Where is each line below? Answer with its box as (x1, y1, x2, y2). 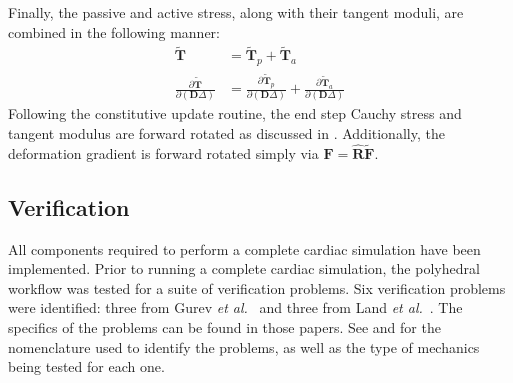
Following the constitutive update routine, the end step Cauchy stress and (8, 103, 462, 124)
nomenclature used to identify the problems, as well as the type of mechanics (8, 336, 480, 357)
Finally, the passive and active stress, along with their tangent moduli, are (8, 2, 464, 22)
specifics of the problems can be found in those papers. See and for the (8, 317, 441, 338)
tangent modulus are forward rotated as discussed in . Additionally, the (8, 123, 445, 144)
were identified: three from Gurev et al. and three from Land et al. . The (8, 297, 463, 318)
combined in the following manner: (8, 21, 221, 42)
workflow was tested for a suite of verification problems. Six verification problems (8, 277, 506, 298)
